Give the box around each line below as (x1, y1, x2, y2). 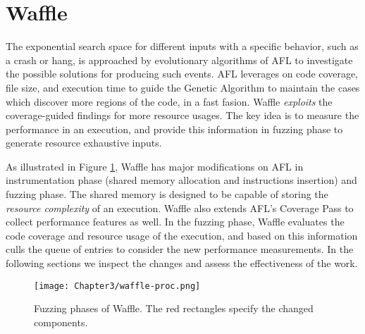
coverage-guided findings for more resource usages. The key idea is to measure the (6, 108, 359, 123)
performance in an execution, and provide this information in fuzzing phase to (6, 121, 343, 136)
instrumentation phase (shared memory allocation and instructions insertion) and (6, 173, 357, 187)
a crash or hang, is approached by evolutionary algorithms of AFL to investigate (6, 52, 353, 67)
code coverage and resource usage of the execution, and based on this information (6, 228, 358, 242)
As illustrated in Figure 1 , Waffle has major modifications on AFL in (6, 159, 304, 173)
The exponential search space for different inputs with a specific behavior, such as (6, 39, 359, 54)
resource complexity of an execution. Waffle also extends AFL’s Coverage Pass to (6, 200, 354, 215)
